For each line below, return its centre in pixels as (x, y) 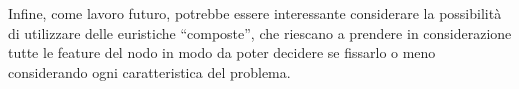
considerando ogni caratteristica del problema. (149, 71)
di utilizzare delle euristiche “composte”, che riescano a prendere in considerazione (260, 32)
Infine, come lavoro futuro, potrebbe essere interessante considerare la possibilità (255, 13)
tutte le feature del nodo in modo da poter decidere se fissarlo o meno (222, 52)
